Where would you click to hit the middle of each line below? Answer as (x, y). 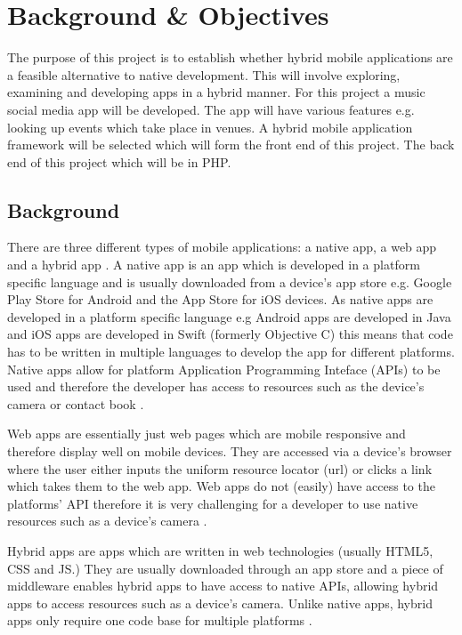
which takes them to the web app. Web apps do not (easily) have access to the (221, 486)
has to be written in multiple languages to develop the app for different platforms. (231, 352)
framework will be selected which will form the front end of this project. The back (231, 145)
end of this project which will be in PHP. (119, 161)
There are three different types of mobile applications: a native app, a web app (222, 247)
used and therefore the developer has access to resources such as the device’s (216, 386)
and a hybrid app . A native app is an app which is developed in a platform (214, 265)
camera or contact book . (76, 403)
